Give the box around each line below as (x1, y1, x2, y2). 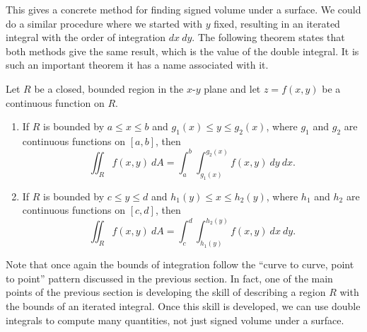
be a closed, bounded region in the (34, 81, 184, 96)
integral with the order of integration (6, 30, 166, 45)
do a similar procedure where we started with (6, 16, 202, 30)
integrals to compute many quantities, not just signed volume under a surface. (6, 312, 344, 327)
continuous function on (6, 95, 105, 110)
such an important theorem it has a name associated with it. (6, 57, 269, 72)
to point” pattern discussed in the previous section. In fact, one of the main (6, 270, 333, 285)
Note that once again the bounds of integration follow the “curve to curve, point (6, 257, 354, 272)
